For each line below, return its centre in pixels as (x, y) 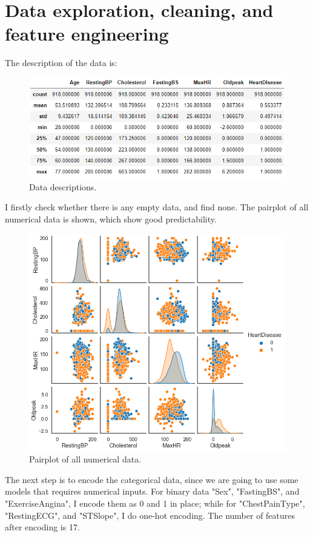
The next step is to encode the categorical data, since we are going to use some (152, 479)
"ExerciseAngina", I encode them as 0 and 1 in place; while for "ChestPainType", (155, 503)
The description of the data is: (61, 63)
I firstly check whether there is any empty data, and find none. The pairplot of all (157, 207)
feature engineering (87, 34)
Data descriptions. (63, 186)
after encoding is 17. (42, 527)
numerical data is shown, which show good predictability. (111, 218)
